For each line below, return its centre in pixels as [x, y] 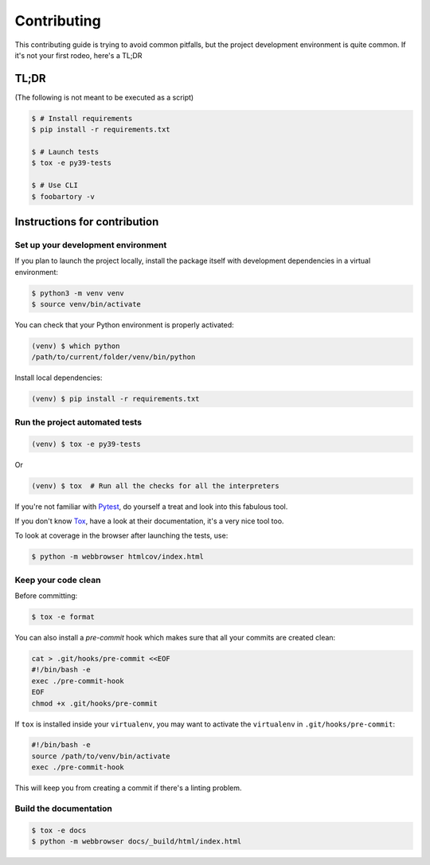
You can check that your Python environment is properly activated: [124, 325]
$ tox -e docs [59, 830]
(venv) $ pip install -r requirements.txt [115, 399]
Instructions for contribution [87, 222]
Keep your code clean [58, 580]
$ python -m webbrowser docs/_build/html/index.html [137, 842]
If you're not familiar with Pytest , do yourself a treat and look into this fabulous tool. [151, 507]
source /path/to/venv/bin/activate [101, 756]
